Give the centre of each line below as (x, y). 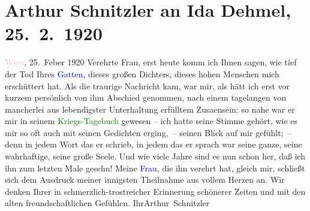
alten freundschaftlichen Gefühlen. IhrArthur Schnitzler (107, 203)
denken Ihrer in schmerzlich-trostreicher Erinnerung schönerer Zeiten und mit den (155, 191)
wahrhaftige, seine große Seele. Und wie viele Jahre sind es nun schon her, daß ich (155, 156)
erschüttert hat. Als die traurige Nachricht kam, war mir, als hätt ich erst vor (148, 85)
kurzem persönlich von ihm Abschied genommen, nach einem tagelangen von (146, 97)
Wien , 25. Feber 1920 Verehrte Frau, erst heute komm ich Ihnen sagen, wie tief (151, 62)
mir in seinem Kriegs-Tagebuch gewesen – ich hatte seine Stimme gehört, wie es (151, 121)
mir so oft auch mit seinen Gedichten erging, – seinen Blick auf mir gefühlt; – (148, 132)
